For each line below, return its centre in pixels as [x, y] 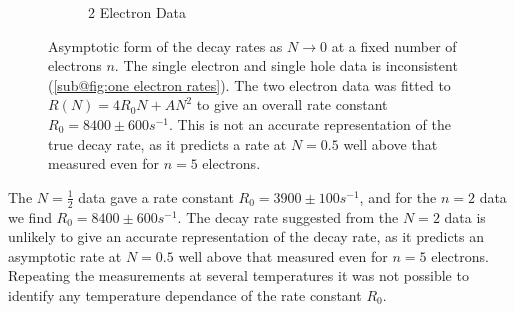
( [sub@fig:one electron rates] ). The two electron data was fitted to [249, 84]
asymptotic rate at [65, 255]
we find [30, 216]
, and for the [398, 196]
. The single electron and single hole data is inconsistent [286, 65]
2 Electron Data [137, 12]
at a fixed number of [394, 45]
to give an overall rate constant [292, 104]
